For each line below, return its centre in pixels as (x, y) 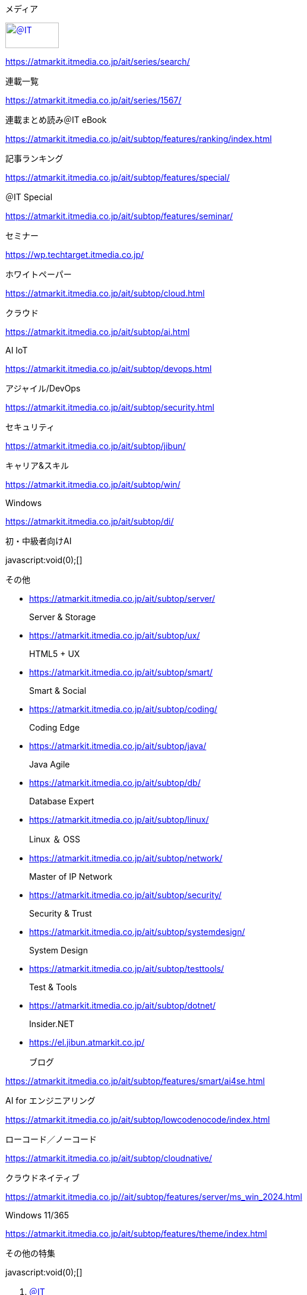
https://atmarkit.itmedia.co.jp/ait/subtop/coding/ (123, 709)
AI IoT (17, 350)
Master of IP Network (71, 877)
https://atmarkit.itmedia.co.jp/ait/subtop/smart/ (121, 672)
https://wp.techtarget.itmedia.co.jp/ (75, 255)
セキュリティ (30, 427)
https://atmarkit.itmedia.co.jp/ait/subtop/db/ (115, 783)
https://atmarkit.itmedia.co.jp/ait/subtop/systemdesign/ (137, 932)
